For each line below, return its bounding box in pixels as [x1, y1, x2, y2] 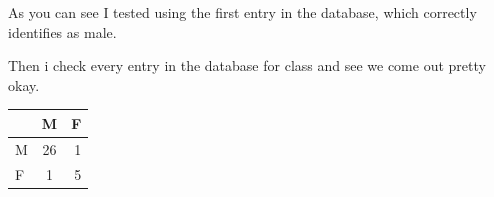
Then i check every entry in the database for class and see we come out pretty [8, 55, 486, 76]
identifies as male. [8, 21, 117, 42]
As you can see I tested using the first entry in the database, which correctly [8, 2, 477, 22]
